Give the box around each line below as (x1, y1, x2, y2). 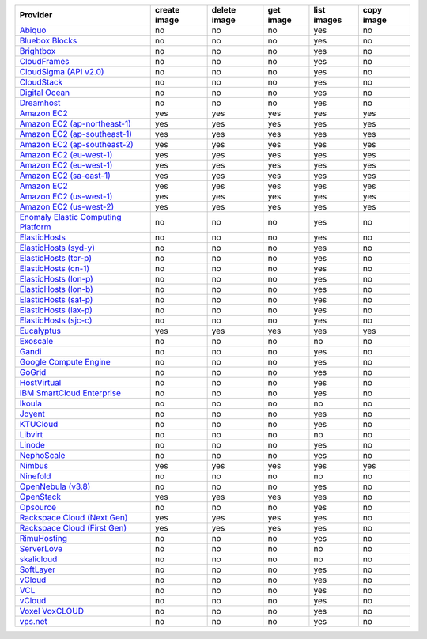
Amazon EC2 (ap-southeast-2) (19, 139, 134, 149)
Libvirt (19, 429, 43, 440)
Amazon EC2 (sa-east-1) (19, 170, 111, 181)
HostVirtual (19, 377, 62, 388)
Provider (19, 9, 53, 20)
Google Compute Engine (19, 357, 111, 367)
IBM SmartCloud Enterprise (19, 388, 122, 399)
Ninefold (19, 471, 51, 482)
